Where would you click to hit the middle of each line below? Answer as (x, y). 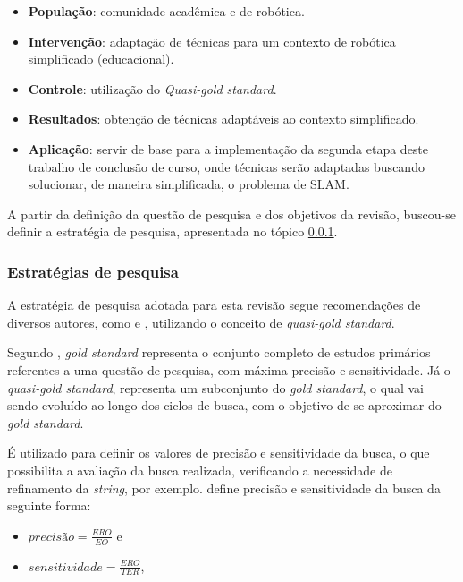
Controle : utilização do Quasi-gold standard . (152, 88)
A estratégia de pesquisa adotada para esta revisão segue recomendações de (214, 305)
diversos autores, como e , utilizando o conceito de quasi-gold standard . (201, 322)
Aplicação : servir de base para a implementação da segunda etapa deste (228, 148)
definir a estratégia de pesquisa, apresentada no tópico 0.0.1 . (173, 231)
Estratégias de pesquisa (93, 271)
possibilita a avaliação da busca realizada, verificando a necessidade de (200, 470)
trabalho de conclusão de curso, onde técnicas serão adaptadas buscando (226, 166)
